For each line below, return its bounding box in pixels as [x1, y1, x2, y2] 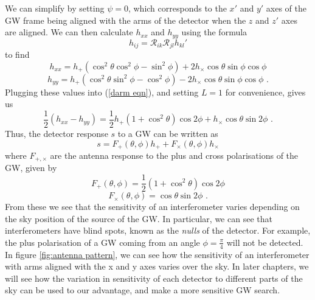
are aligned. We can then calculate [5, 26, 133, 38]
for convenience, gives [225, 85, 306, 98]
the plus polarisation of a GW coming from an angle [5, 235, 200, 248]
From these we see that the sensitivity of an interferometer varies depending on [5, 200, 300, 213]
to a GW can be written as [117, 127, 218, 139]
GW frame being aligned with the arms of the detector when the [5, 13, 246, 26]
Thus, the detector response [5, 127, 108, 139]
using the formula [181, 26, 247, 38]
